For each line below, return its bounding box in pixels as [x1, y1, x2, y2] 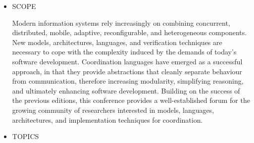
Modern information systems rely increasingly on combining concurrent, [12, 17, 230, 28]
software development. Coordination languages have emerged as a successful [12, 56, 243, 66]
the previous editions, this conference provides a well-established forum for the [12, 95, 250, 105]
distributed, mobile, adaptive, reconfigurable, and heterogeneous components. [12, 27, 247, 38]
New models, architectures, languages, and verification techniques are [12, 37, 222, 47]
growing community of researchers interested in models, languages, [12, 104, 214, 115]
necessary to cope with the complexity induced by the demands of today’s [12, 47, 237, 57]
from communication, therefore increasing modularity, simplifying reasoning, [12, 76, 244, 86]
